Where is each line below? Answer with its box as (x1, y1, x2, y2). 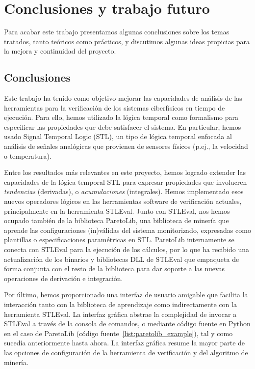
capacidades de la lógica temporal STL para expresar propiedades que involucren (4, 176, 247, 187)
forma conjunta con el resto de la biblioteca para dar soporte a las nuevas (4, 263, 225, 274)
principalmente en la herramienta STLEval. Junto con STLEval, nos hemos (4, 205, 230, 216)
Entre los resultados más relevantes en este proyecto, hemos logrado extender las (4, 167, 246, 177)
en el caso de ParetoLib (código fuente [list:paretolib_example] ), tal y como (4, 328, 233, 338)
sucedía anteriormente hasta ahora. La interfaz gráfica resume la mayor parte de (4, 338, 245, 348)
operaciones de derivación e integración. (4, 273, 123, 283)
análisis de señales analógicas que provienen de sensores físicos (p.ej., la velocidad (4, 141, 248, 151)
